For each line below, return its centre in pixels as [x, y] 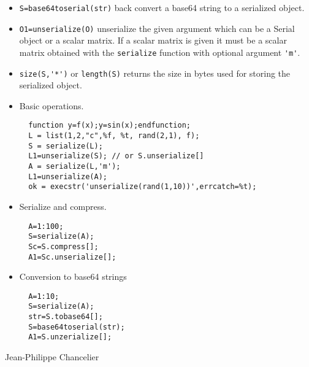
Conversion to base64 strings [73, 276]
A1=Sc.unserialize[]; [72, 257]
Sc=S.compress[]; [63, 246]
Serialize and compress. [63, 206]
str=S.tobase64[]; [66, 317]
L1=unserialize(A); [68, 176]
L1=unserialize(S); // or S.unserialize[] [116, 156]
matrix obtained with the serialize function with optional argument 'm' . [160, 52]
